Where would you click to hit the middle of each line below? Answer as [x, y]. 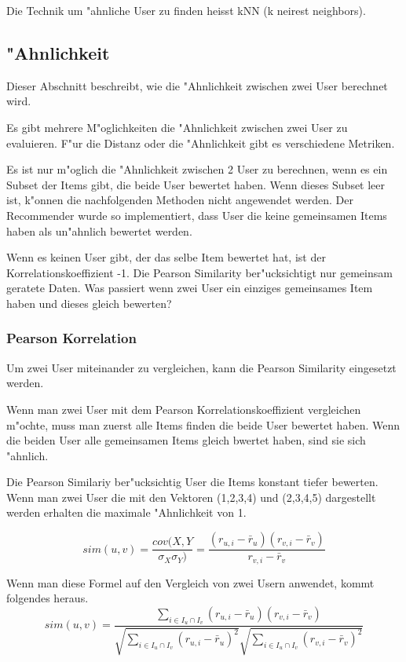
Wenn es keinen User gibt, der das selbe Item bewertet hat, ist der [166, 257]
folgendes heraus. [48, 598]
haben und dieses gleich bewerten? [89, 303]
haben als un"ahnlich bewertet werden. [99, 230]
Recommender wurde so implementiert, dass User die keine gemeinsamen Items [197, 215]
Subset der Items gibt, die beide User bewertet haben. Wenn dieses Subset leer [196, 184]
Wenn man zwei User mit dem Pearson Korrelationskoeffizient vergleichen [184, 409]
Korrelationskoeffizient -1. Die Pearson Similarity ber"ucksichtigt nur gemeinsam [199, 272]
